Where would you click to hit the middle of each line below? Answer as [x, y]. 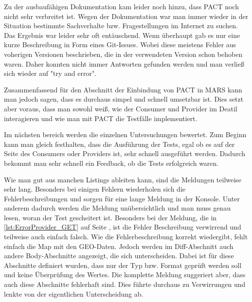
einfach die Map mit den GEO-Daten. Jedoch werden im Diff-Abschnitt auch [119, 246]
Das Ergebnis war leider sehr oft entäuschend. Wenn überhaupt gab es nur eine [122, 35]
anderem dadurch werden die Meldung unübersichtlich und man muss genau [117, 208]
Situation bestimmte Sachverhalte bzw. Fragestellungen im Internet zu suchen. [121, 26]
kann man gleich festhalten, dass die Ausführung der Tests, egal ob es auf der [119, 144]
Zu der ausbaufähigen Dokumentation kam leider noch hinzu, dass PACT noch [121, 6]
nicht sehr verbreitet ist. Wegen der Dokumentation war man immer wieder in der [126, 16]
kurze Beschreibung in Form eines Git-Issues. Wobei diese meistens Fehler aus [120, 44]
